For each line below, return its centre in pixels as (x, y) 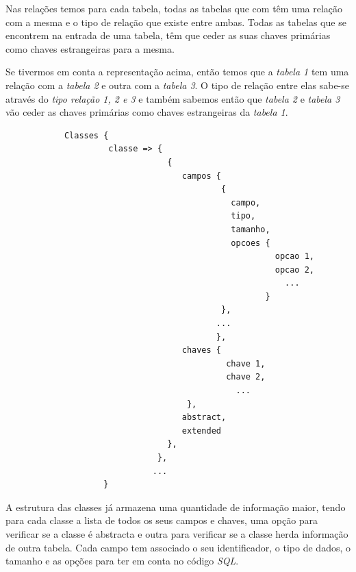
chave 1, (246, 363)
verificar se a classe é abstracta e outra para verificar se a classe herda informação (177, 533)
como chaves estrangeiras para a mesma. (90, 48)
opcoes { (251, 243)
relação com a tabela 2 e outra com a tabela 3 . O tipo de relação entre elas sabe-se (177, 85)
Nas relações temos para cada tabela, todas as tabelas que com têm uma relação (174, 8)
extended (201, 431)
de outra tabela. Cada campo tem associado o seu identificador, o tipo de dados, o (178, 547)
